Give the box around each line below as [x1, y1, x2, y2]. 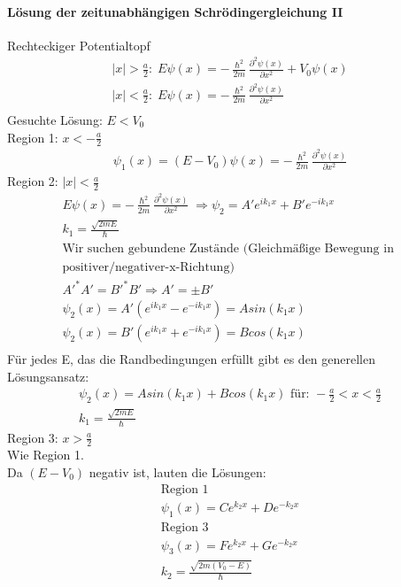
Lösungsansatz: [7, 367, 89, 385]
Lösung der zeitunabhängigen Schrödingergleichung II [7, 2, 343, 20]
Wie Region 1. [7, 445, 84, 464]
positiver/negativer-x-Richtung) [62, 261, 235, 274]
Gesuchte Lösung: [7, 110, 103, 128]
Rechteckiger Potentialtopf [7, 35, 150, 54]
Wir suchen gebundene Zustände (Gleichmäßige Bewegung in [62, 243, 394, 256]
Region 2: [7, 172, 58, 190]
